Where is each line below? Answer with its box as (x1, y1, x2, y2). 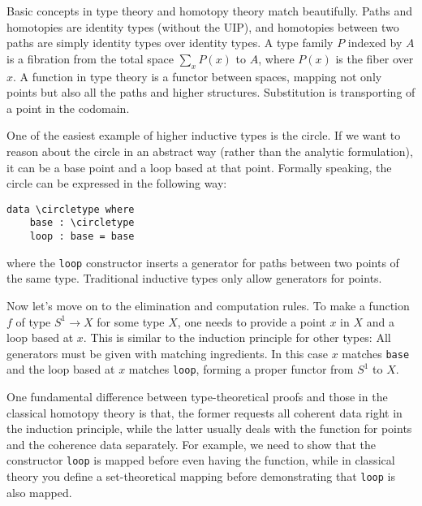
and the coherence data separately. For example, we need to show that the (6, 435, 377, 452)
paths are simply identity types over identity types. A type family (6, 34, 334, 51)
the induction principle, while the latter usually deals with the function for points (6, 420, 412, 437)
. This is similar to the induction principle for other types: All (83, 329, 391, 346)
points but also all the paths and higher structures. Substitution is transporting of (6, 84, 416, 101)
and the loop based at (6, 361, 115, 378)
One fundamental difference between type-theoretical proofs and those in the (6, 388, 388, 405)
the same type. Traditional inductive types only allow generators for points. (6, 270, 382, 287)
